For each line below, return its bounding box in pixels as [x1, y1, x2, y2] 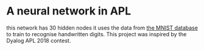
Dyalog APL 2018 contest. [6, 37, 71, 44]
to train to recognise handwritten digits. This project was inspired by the [6, 30, 187, 37]
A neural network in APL [6, 4, 132, 18]
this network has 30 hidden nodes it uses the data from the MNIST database [6, 24, 198, 31]
